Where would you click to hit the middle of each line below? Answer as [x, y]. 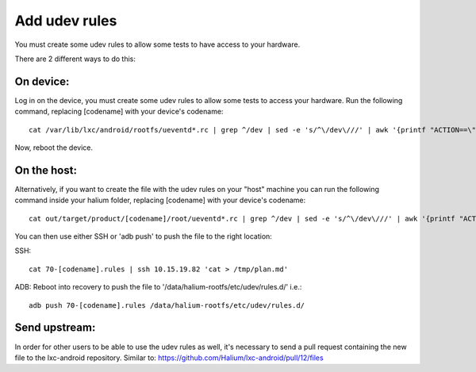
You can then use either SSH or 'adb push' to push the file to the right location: [144, 236]
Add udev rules [66, 21]
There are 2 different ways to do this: [75, 59]
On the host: [46, 170]
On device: [42, 81]
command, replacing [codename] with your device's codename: [119, 112]
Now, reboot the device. [54, 148]
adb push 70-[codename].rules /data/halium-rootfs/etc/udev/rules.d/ [167, 305]
